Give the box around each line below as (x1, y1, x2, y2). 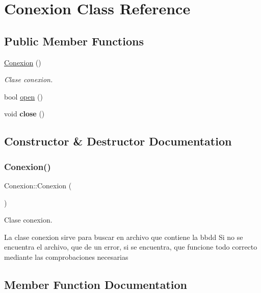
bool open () (4, 91, 43, 102)
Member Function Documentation (4, 276, 188, 292)
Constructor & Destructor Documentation (4, 133, 232, 149)
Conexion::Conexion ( (4, 180, 72, 190)
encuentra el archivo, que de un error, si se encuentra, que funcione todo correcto (4, 241, 257, 252)
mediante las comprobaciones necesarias (4, 251, 128, 262)
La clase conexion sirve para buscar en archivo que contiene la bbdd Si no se (4, 231, 243, 242)
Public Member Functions (4, 33, 144, 48)
